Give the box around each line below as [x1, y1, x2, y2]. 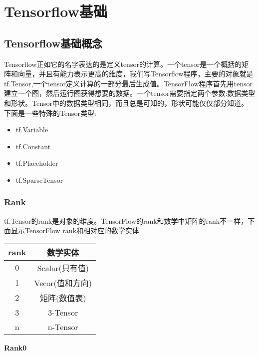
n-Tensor [47, 321, 78, 333]
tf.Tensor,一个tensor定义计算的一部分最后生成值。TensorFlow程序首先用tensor [4, 78, 253, 88]
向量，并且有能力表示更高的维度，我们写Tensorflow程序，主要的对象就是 [17, 68, 254, 79]
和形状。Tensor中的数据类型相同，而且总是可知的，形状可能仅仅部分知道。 [4, 97, 248, 108]
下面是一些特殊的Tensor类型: [4, 107, 96, 118]
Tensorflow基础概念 [4, 35, 103, 50]
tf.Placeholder [15, 158, 58, 168]
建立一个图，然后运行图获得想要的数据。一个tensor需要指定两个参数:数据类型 [4, 88, 256, 98]
